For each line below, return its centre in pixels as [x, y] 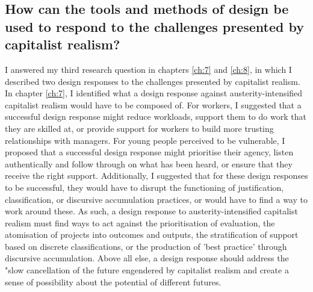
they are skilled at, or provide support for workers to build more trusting [139, 128]
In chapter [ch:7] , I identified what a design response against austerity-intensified [154, 93]
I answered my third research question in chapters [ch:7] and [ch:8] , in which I [148, 69]
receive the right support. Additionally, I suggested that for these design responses [156, 176]
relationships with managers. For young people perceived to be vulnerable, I [145, 140]
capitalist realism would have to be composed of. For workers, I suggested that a [153, 104]
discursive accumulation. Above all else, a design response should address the [147, 258]
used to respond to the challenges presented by [155, 26]
